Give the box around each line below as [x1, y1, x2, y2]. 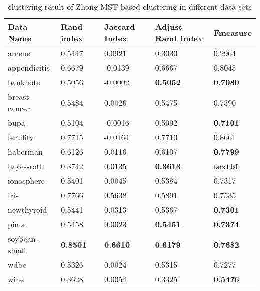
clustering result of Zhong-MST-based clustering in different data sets [8, 1, 252, 12]
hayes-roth [8, 160, 44, 172]
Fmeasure [213, 26, 252, 38]
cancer [8, 102, 30, 114]
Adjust [155, 21, 182, 32]
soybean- [8, 233, 38, 244]
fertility [8, 131, 34, 143]
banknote [8, 76, 40, 88]
